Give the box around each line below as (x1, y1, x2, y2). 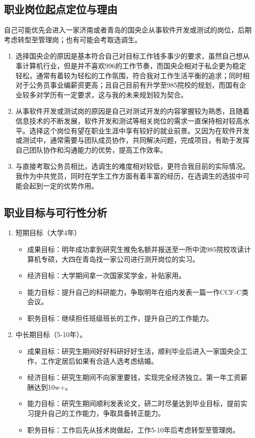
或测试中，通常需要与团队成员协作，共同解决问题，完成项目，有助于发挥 (15, 135, 250, 145)
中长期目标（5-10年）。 (15, 329, 87, 340)
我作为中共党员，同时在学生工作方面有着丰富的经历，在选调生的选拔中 (15, 170, 243, 181)
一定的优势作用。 (43, 180, 98, 190)
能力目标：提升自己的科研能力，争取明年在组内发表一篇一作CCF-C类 (27, 286, 249, 297)
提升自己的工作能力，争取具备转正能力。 (34, 408, 165, 418)
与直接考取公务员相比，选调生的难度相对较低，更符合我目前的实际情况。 (15, 161, 250, 171)
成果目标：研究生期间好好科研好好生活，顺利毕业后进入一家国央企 (27, 346, 241, 356)
